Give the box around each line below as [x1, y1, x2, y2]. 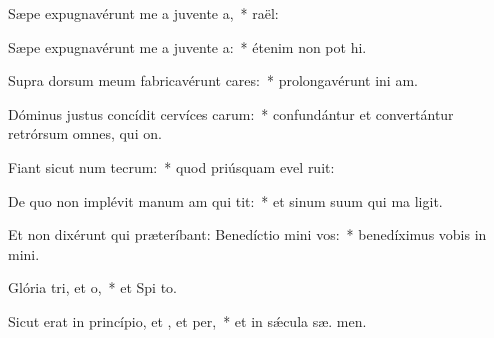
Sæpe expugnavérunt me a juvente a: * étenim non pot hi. [8, 36, 367, 57]
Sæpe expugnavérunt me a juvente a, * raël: [8, 3, 279, 23]
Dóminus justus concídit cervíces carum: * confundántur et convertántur [8, 103, 454, 124]
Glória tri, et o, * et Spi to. [8, 277, 177, 298]
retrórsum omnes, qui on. [8, 123, 162, 144]
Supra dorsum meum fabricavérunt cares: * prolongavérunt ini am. [8, 70, 418, 91]
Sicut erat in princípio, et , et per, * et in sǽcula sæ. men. [8, 310, 367, 331]
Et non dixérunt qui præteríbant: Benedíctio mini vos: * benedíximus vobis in [8, 224, 487, 245]
